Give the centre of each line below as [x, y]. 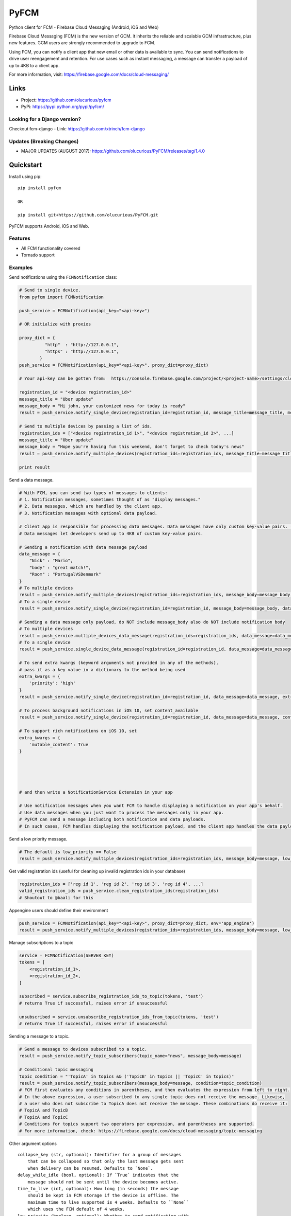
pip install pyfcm [40, 188]
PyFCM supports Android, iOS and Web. [49, 226]
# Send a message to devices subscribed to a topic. [83, 1049]
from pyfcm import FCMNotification [61, 297]
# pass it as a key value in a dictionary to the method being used [102, 670]
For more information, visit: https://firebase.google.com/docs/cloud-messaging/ [89, 74]
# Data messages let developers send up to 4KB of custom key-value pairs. [111, 533]
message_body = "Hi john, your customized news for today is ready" [102, 406]
